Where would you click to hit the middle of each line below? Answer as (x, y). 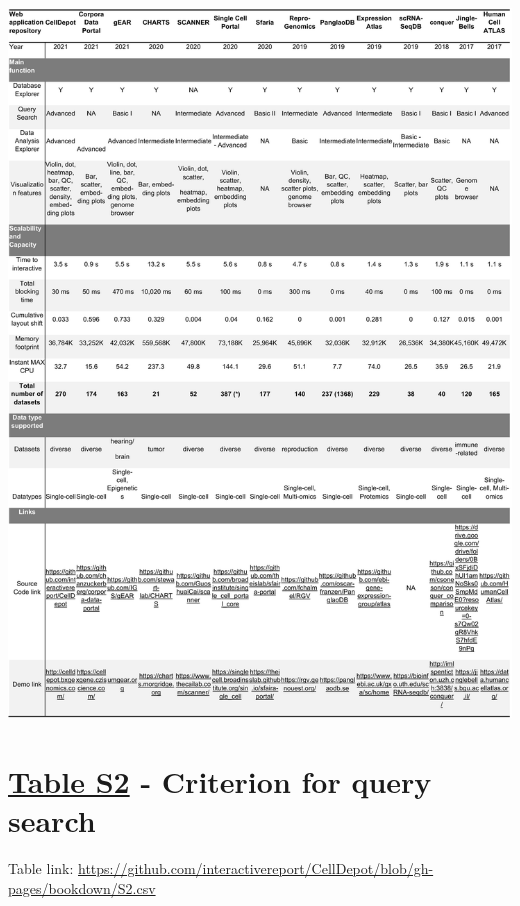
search (52, 820)
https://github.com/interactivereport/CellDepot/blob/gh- (256, 868)
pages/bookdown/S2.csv (82, 887)
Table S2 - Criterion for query (220, 780)
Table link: (41, 868)
